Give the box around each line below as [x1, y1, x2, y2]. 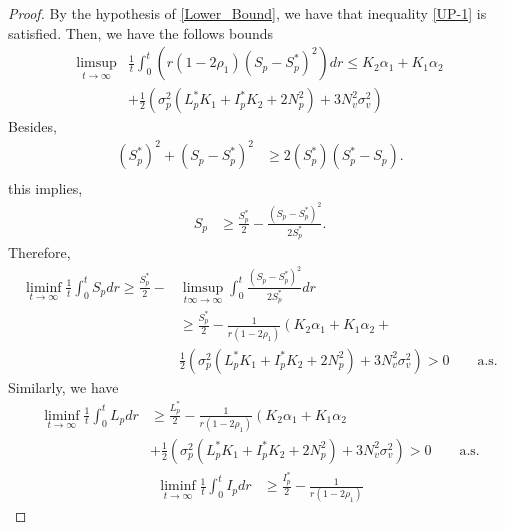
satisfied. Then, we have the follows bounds [8, 22, 274, 43]
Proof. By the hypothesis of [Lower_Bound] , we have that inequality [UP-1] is [8, 3, 487, 23]
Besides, [8, 116, 57, 137]
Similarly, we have [8, 376, 119, 397]
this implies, [8, 178, 83, 199]
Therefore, [8, 242, 71, 263]
